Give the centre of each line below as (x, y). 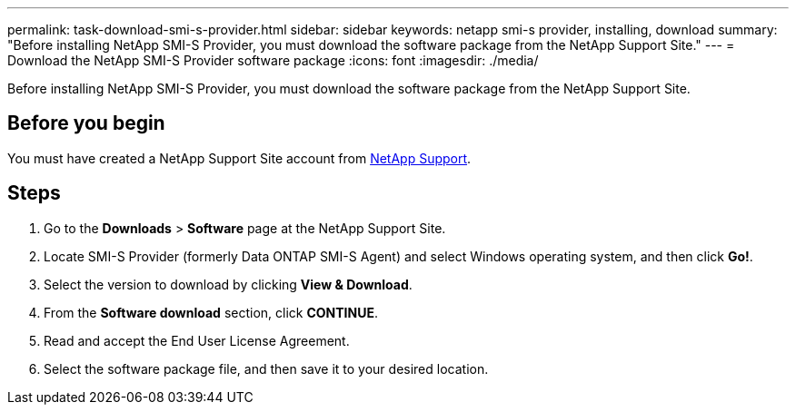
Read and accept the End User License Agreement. (197, 340)
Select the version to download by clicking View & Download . (228, 284)
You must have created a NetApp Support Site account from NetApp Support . (239, 158)
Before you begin (86, 123)
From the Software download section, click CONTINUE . (211, 312)
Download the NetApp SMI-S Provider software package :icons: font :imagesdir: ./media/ (273, 60)
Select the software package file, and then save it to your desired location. (266, 368)
